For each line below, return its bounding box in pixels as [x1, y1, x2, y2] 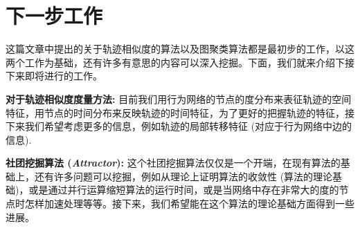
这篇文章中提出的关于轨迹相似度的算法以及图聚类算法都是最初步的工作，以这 [6, 41, 354, 56]
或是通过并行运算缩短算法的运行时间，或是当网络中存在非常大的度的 [28, 182, 339, 197]
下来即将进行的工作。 [6, 68, 102, 83]
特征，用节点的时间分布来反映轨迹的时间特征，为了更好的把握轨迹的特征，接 [6, 105, 354, 120]
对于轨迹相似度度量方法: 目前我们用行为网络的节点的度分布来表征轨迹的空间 [6, 91, 352, 106]
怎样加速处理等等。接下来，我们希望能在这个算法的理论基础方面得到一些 [24, 196, 354, 211]
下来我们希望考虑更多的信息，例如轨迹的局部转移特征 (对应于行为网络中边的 [6, 119, 352, 133]
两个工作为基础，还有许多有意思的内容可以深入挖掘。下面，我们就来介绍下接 [6, 55, 354, 69]
